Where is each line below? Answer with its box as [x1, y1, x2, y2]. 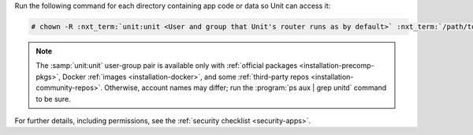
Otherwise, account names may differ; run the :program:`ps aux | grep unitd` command [103, 83, 386, 92]
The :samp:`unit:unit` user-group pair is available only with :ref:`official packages [35, 61, 298, 70]
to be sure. [35, 94, 71, 103]
